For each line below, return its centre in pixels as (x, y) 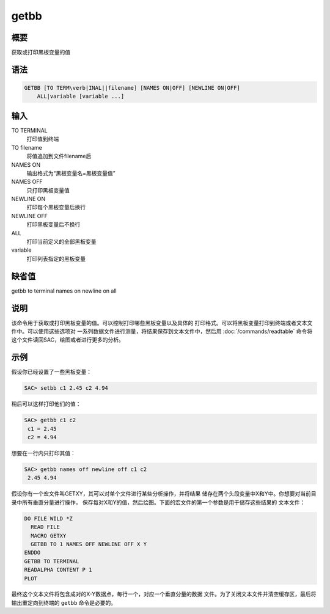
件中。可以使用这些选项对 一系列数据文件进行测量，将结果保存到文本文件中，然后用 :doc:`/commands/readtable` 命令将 (162, 331)
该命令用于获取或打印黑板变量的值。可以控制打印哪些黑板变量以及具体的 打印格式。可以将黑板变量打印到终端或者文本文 (162, 323)
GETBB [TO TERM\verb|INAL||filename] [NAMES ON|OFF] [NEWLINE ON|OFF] (132, 88)
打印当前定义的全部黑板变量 (61, 242)
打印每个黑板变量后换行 (56, 207)
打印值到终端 (43, 139)
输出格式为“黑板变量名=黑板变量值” (71, 173)
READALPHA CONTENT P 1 (58, 570)
